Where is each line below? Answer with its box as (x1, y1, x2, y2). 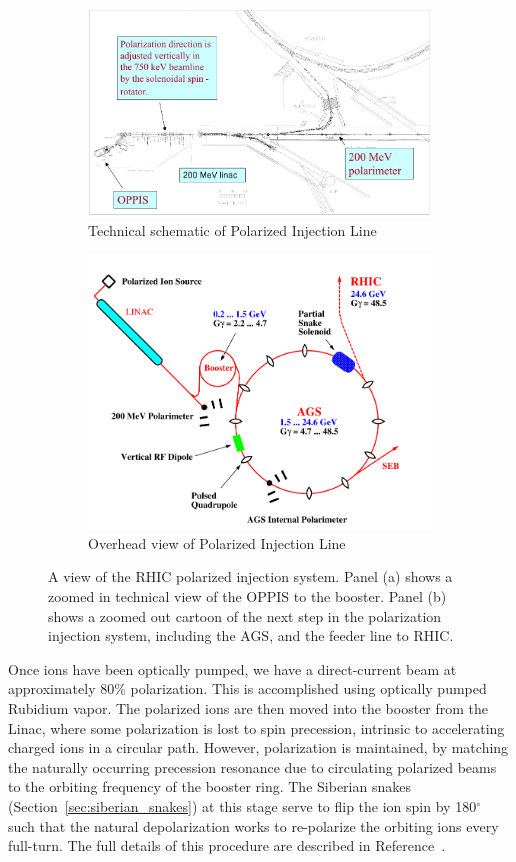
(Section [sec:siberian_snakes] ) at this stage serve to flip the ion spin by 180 (8, 795, 477, 816)
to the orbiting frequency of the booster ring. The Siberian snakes (8, 776, 411, 797)
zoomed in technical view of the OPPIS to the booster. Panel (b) (48, 586, 447, 607)
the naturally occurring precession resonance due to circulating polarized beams (8, 756, 497, 777)
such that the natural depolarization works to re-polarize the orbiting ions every (8, 815, 499, 836)
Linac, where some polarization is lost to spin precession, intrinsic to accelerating (8, 717, 505, 738)
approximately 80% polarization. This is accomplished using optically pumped (8, 678, 487, 699)
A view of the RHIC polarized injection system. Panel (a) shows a (48, 566, 453, 587)
